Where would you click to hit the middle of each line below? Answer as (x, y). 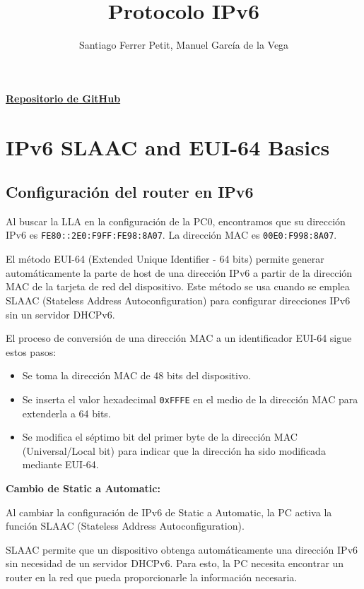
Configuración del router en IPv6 (130, 192)
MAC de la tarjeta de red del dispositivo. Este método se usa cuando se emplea (178, 286)
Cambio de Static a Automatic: (83, 488)
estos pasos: (31, 351)
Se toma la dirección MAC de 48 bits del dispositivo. (136, 375)
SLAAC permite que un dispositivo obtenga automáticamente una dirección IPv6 (182, 549)
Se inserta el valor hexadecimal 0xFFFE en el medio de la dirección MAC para (190, 399)
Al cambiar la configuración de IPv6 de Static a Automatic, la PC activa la (169, 512)
